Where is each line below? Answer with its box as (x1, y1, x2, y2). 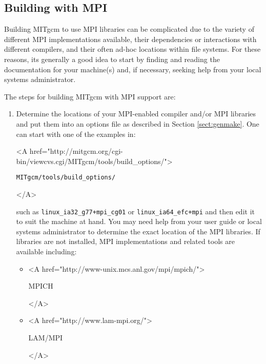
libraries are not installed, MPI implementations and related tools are (16, 236, 235, 247)
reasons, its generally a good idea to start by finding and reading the (4, 53, 220, 64)
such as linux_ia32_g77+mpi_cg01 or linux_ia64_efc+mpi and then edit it (16, 206, 255, 216)
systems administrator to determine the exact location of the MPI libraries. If (16, 226, 260, 236)
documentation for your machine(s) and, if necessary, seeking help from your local (4, 64, 261, 74)
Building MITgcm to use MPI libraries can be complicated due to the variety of (4, 24, 254, 34)
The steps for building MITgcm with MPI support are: (4, 91, 176, 102)
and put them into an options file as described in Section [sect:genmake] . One (16, 118, 259, 129)
